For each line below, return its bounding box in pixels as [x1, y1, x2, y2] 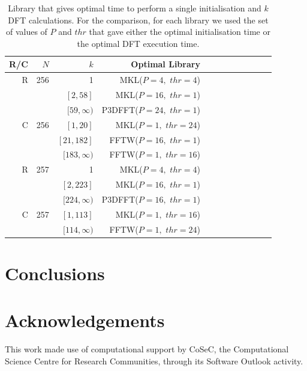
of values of [5, 25, 47, 38]
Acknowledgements [5, 308, 165, 333]
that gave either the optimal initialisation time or [89, 25, 270, 38]
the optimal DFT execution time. [77, 37, 200, 49]
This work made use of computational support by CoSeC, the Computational [5, 343, 289, 355]
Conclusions [5, 260, 105, 285]
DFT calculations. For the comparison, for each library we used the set [8, 13, 269, 26]
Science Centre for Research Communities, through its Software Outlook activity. [5, 354, 303, 367]
